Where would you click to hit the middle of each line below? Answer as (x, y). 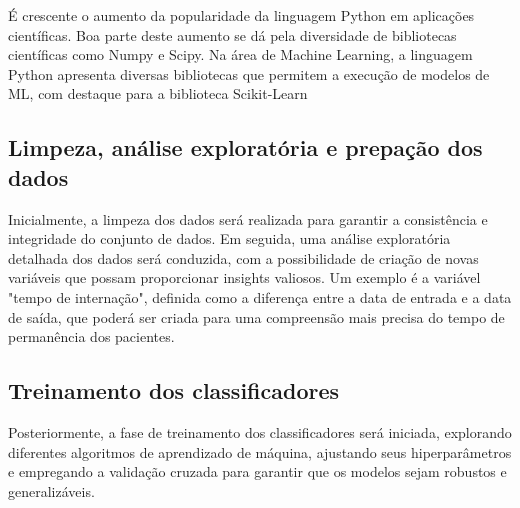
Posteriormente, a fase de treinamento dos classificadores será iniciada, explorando (260, 431)
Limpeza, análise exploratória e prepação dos (245, 147)
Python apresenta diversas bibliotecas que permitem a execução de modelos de (249, 73)
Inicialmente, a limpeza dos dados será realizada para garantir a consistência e (248, 218)
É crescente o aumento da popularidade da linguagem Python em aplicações (241, 15)
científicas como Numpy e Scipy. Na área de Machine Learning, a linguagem (240, 54)
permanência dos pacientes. (91, 336)
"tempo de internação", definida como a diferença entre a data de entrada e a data (260, 296)
